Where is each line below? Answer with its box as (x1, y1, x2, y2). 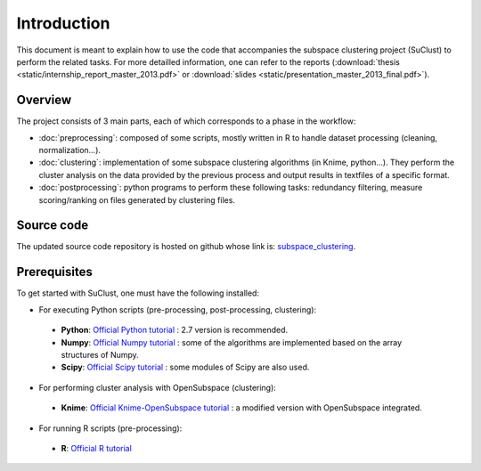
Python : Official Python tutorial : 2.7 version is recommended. (61, 325, 289, 336)
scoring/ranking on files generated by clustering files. (38, 194, 236, 205)
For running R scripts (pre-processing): (38, 423, 183, 434)
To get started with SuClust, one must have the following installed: (16, 288, 260, 298)
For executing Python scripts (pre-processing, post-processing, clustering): (38, 304, 316, 315)
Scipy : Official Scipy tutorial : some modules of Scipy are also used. (61, 361, 310, 373)
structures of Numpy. (61, 349, 140, 360)
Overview (16, 93, 72, 108)
